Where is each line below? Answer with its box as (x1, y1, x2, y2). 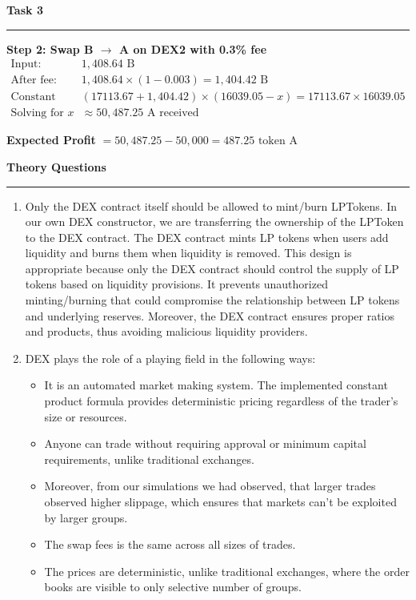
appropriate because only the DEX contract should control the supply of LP (25, 260, 399, 276)
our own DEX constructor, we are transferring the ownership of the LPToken (25, 213, 404, 230)
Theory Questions (6, 158, 106, 175)
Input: (10, 58, 42, 70)
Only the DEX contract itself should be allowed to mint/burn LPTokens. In (25, 197, 398, 214)
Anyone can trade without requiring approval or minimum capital (44, 435, 366, 452)
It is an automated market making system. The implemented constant (44, 377, 388, 393)
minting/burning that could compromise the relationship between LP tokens (25, 292, 400, 308)
